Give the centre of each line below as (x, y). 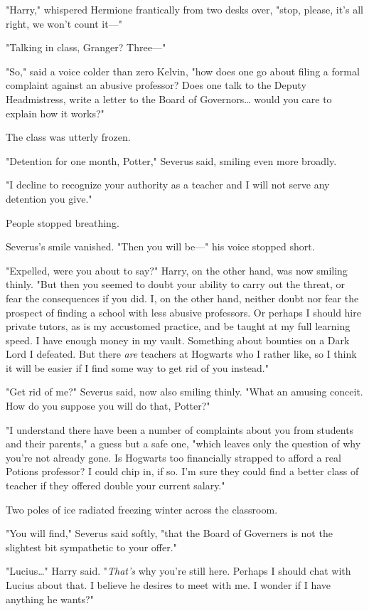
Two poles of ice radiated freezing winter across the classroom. (142, 509)
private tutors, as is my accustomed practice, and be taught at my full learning (178, 326)
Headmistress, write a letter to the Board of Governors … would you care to (169, 99)
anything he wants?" (50, 599)
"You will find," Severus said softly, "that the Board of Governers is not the (169, 533)
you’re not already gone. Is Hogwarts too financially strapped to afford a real (173, 457)
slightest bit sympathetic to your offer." (91, 547)
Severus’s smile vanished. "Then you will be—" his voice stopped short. (160, 246)
